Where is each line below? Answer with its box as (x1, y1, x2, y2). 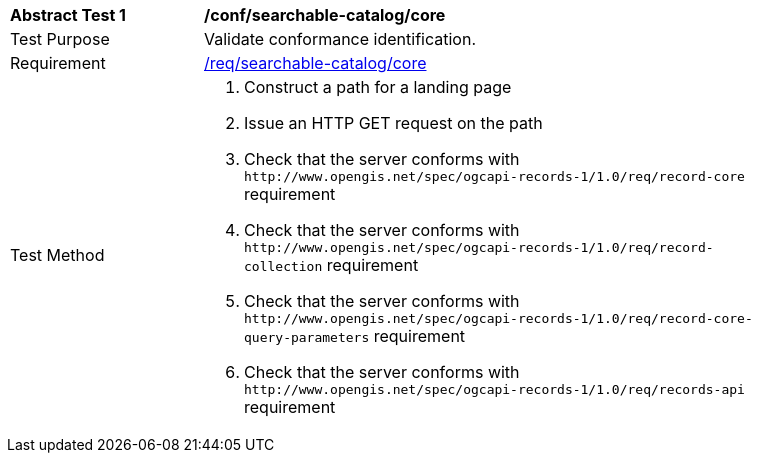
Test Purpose (10, 29, 110, 49)
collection (244, 259, 323, 274)
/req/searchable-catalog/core (204, 53, 427, 73)
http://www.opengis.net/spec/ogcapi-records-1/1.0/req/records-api (244, 382, 745, 397)
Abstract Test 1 (10, 5, 126, 25)
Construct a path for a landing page (244, 77, 512, 97)
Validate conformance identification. (204, 29, 476, 49)
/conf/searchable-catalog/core (204, 5, 446, 25)
